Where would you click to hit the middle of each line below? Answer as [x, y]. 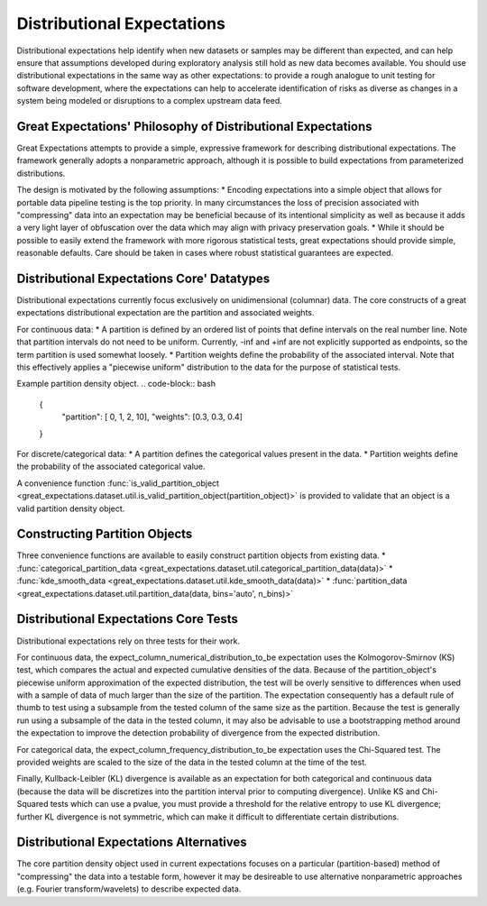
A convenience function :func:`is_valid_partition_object [118, 483]
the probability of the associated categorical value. [111, 467]
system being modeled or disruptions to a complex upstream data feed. [150, 101]
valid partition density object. [71, 508]
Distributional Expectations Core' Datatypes [143, 278]
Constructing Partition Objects [105, 534]
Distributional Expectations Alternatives [132, 842]
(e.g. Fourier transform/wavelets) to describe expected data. [129, 889]
